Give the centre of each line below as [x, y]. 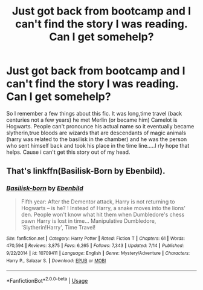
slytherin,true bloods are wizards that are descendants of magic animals [96, 133]
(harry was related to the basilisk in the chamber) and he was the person [97, 139]
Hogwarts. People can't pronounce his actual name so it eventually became [100, 126]
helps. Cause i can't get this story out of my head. [68, 152]
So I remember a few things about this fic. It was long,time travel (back [94, 113]
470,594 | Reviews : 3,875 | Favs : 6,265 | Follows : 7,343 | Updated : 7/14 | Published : [95, 246]
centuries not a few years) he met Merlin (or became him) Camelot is [92, 120]
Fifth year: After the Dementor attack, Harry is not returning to [98, 202]
